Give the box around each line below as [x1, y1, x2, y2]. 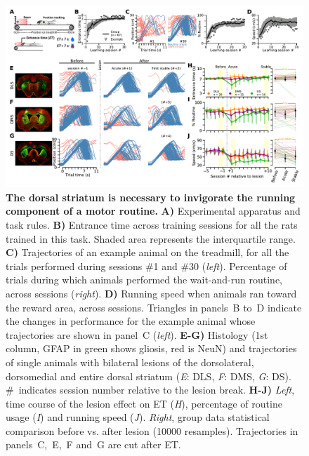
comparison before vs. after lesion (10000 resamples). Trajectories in [6, 423, 298, 438]
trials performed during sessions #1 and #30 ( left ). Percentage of [6, 258, 287, 273]
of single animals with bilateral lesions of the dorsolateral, [6, 354, 254, 369]
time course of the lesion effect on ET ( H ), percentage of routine [6, 396, 282, 410]
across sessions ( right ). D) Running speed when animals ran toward [6, 286, 297, 300]
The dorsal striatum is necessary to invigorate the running [6, 189, 296, 204]
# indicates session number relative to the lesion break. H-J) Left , [6, 382, 295, 397]
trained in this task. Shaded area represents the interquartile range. [6, 231, 296, 246]
